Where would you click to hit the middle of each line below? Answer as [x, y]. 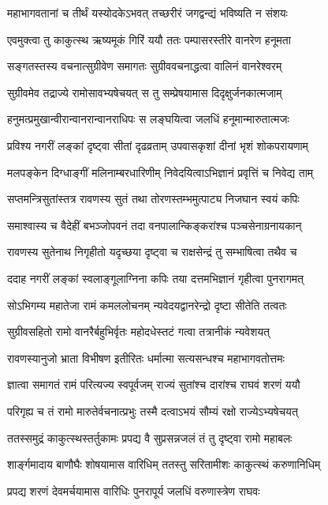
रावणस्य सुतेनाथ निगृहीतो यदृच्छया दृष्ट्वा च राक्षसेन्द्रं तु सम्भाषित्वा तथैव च [152, 252]
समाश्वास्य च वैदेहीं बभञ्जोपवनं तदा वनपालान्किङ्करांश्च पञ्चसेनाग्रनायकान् [155, 225]
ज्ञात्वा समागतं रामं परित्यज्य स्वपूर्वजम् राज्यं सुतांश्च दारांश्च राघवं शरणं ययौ [154, 384]
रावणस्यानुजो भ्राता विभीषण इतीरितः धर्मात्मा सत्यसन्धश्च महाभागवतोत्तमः [146, 358]
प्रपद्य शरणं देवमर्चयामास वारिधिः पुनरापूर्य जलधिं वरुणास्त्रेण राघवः [134, 490]
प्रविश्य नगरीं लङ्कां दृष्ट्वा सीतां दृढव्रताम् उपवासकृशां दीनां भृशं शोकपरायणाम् [158, 145]
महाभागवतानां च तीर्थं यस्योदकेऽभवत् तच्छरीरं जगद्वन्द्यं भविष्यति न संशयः [147, 13]
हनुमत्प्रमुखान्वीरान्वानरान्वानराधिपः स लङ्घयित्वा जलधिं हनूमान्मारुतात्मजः [148, 119]
